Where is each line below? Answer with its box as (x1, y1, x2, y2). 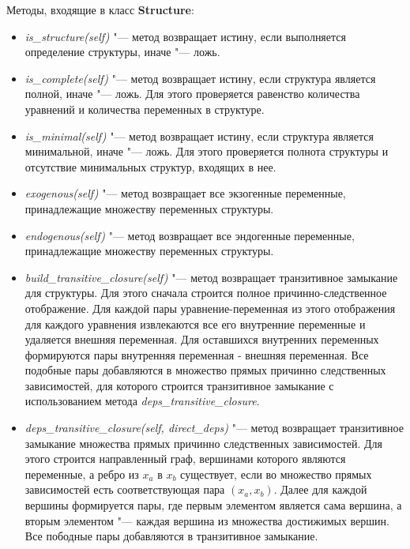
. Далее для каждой (273, 481, 367, 498)
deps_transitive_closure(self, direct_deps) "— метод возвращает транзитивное (24, 419, 404, 436)
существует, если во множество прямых (180, 465, 372, 482)
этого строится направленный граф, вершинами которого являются (24, 450, 346, 467)
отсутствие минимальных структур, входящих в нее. (24, 158, 276, 175)
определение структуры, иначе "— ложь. (24, 43, 220, 60)
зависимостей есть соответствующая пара (24, 481, 225, 498)
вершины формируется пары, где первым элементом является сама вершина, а (24, 497, 402, 513)
